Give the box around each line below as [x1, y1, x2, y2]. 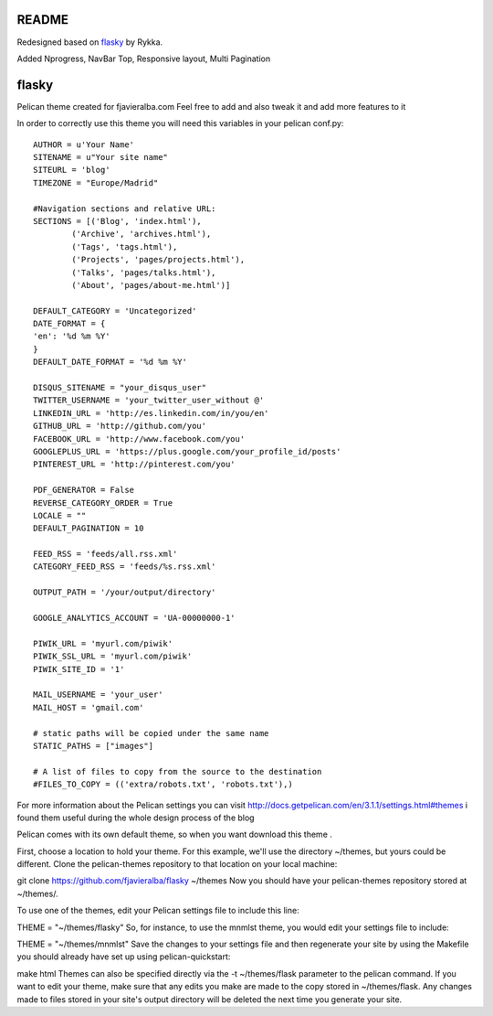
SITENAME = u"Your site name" [33, 152, 169, 162]
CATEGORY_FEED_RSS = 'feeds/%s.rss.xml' [33, 561, 216, 572]
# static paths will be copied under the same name [33, 728, 269, 738]
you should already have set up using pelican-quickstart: [16, 951, 231, 962]
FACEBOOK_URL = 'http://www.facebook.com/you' [33, 433, 246, 444]
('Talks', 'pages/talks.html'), [71, 267, 216, 278]
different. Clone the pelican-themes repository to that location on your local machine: [16, 859, 338, 870]
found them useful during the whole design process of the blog [16, 812, 255, 823]
